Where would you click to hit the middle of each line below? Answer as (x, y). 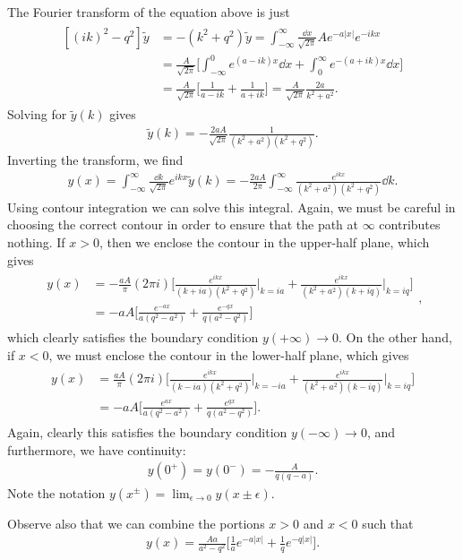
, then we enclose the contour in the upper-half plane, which (264, 241)
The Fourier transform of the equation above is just (149, 12)
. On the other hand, (395, 336)
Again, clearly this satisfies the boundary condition (147, 432)
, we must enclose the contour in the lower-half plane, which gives (229, 354)
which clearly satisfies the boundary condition (133, 336)
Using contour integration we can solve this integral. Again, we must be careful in (231, 207)
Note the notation (56, 492)
